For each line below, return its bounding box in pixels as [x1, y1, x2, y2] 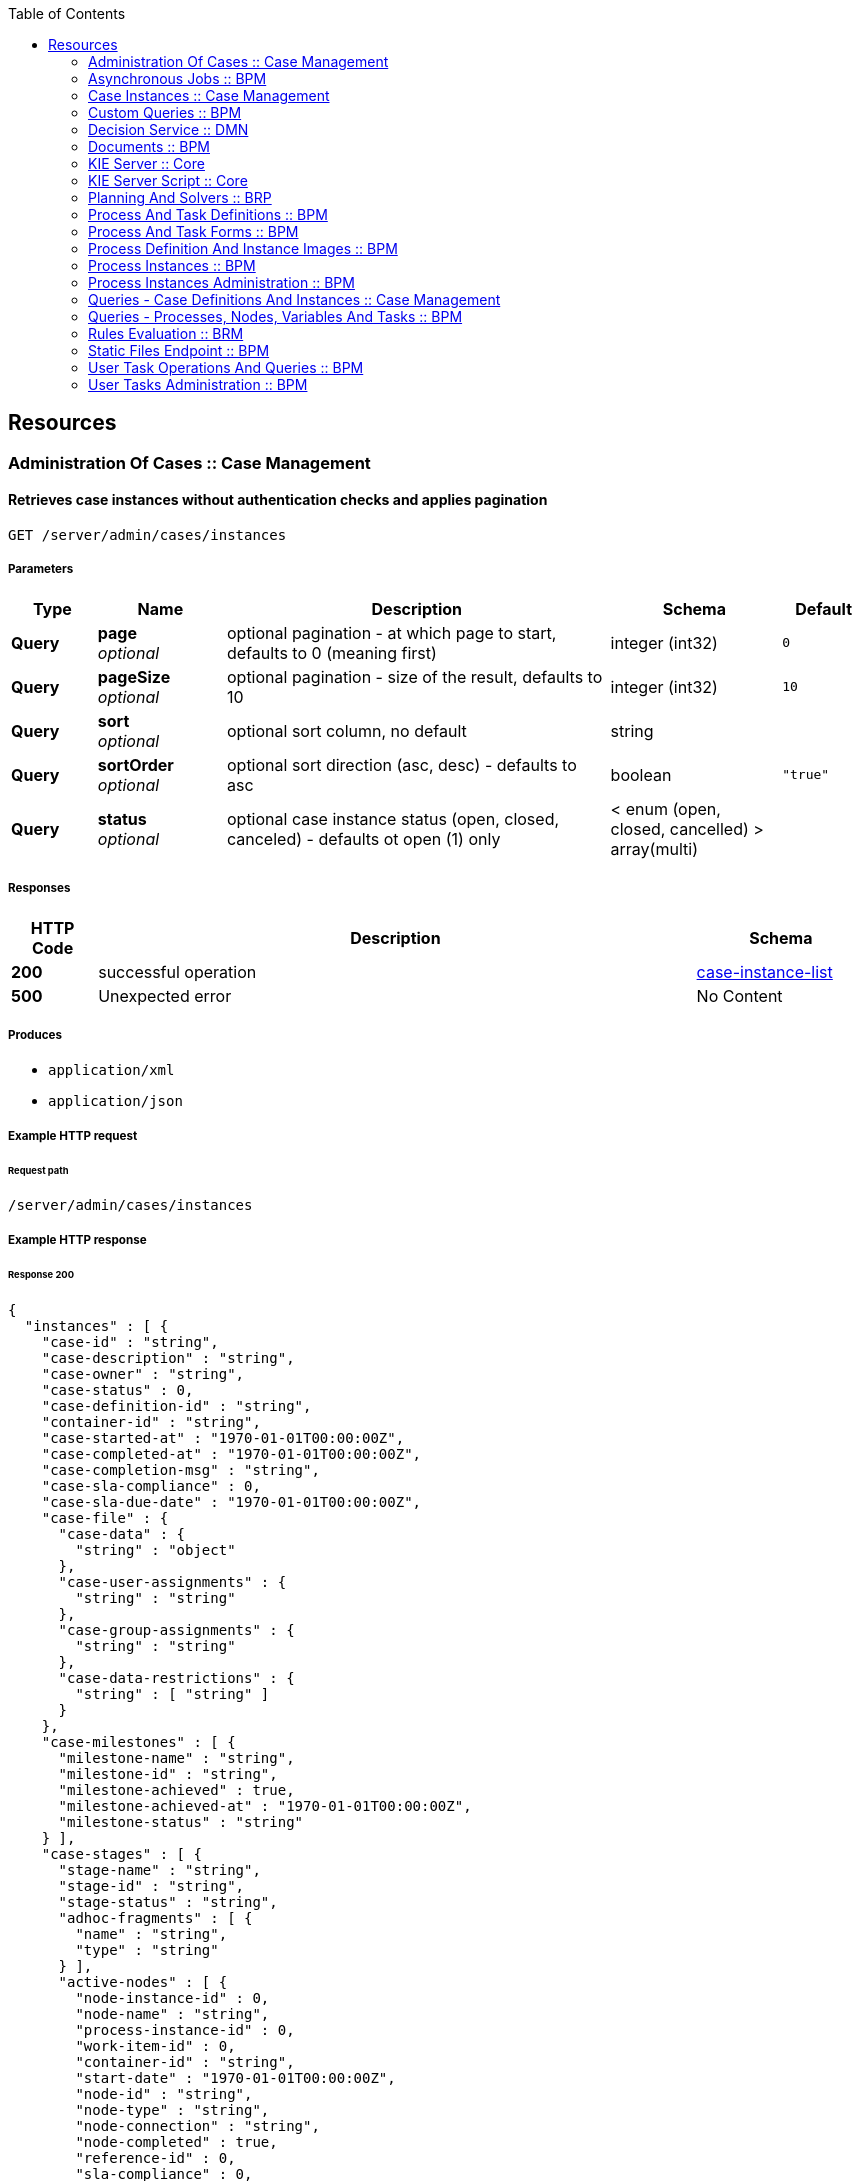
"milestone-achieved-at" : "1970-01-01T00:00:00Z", [58, 1797, 472, 1814]
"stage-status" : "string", [58, 1893, 278, 1910]
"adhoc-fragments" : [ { [58, 1909, 253, 1926]
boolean [610, 764, 672, 785]
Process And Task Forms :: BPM [88, 223, 299, 240]
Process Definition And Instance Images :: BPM [88, 240, 398, 257]
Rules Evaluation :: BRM [88, 325, 244, 342]
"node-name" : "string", [75, 2005, 270, 2022]
